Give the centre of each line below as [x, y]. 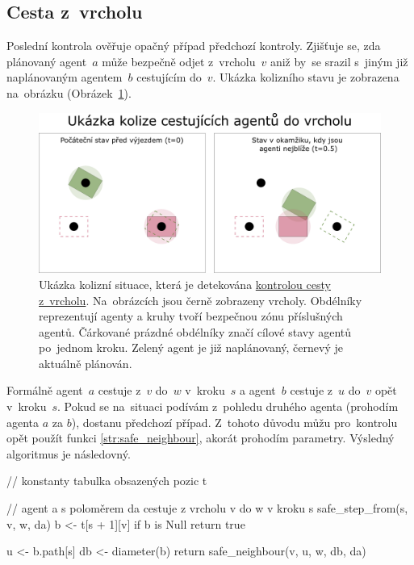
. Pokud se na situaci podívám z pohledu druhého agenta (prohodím [228, 406]
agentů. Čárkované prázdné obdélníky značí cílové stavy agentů [195, 331]
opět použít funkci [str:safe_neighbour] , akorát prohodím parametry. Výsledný [201, 438]
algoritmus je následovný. [69, 453]
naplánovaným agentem [65, 77]
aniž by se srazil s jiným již [339, 61]
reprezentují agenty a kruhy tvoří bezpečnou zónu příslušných [191, 316]
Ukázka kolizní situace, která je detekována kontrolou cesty [185, 284]
